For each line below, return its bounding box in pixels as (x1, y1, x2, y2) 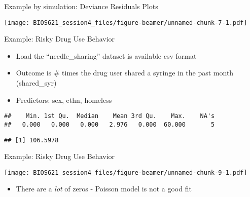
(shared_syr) (16, 77, 57, 88)
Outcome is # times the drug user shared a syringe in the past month (16, 67, 234, 78)
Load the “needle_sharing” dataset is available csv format (16, 50, 197, 61)
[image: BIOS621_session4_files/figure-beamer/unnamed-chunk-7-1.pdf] (4, 19, 247, 26)
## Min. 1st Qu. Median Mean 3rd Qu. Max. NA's (4, 112, 215, 120)
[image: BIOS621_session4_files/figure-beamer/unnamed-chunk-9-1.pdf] (4, 169, 247, 176)
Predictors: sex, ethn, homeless (16, 94, 112, 105)
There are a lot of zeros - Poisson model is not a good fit (16, 183, 192, 194)
